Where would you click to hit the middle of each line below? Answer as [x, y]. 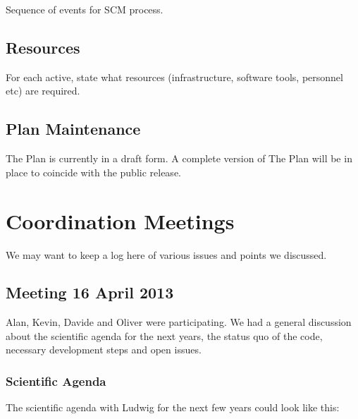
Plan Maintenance [73, 129]
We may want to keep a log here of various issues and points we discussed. [166, 254]
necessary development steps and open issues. [104, 350]
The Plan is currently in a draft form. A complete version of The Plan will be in [179, 158]
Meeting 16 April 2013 [90, 292]
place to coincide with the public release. [93, 172]
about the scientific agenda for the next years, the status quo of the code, [164, 335]
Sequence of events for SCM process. [85, 9]
